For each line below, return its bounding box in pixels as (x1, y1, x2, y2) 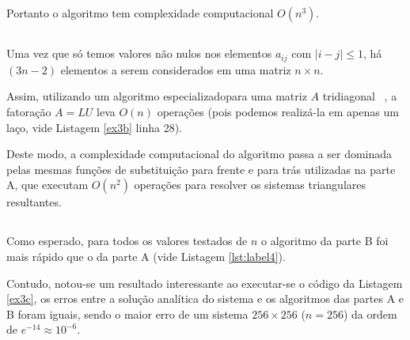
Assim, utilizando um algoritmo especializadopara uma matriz (6, 88, 307, 104)
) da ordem (343, 305, 397, 322)
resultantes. (6, 194, 62, 210)
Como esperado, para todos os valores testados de (6, 232, 248, 249)
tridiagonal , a (322, 88, 397, 104)
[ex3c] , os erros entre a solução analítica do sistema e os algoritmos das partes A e (6, 290, 404, 307)
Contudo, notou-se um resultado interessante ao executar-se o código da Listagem (6, 274, 403, 291)
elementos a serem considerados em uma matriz (60, 61, 291, 77)
